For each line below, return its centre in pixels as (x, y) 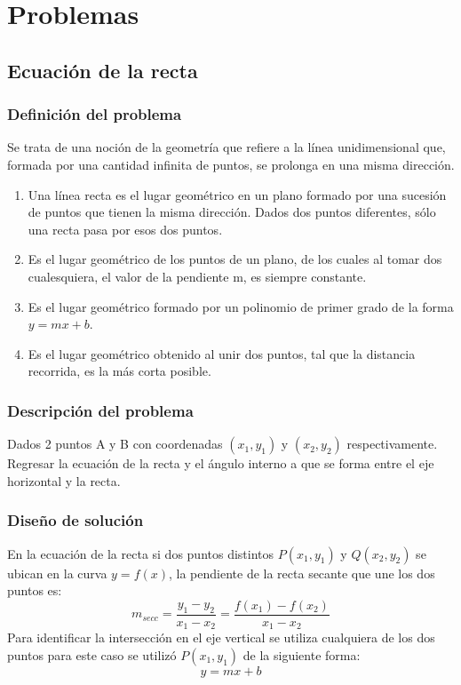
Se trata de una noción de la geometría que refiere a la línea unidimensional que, (227, 147)
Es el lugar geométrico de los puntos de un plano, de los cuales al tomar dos (235, 259)
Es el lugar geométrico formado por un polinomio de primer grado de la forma (241, 306)
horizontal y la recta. (64, 480)
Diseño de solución (76, 520)
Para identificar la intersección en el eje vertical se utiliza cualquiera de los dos (221, 637)
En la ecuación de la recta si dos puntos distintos (141, 553)
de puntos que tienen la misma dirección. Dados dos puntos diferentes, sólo (232, 212)
